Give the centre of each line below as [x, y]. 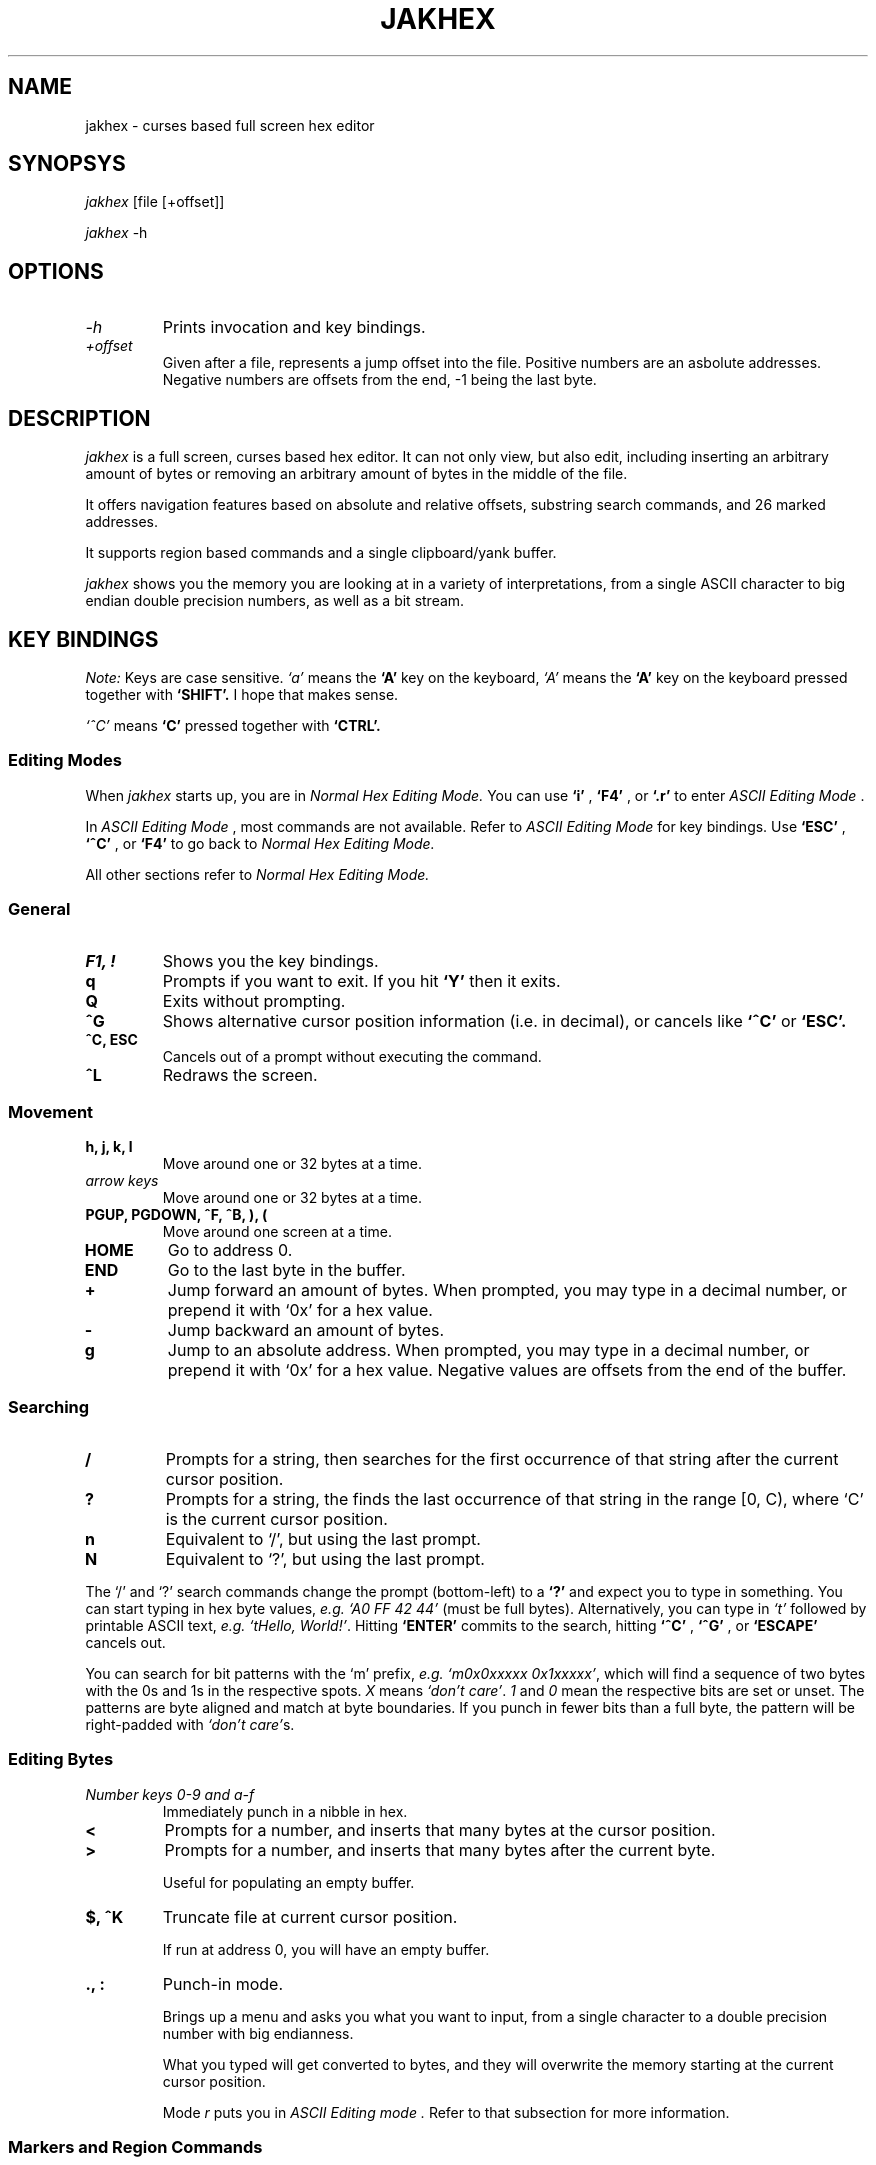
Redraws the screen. [240, 1075]
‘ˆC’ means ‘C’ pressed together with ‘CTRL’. [233, 725]
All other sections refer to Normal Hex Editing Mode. [257, 874]
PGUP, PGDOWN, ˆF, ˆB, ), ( [176, 1215]
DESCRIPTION [79, 418]
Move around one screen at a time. [277, 1232]
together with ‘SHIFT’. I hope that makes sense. [242, 694]
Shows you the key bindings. [270, 961]
